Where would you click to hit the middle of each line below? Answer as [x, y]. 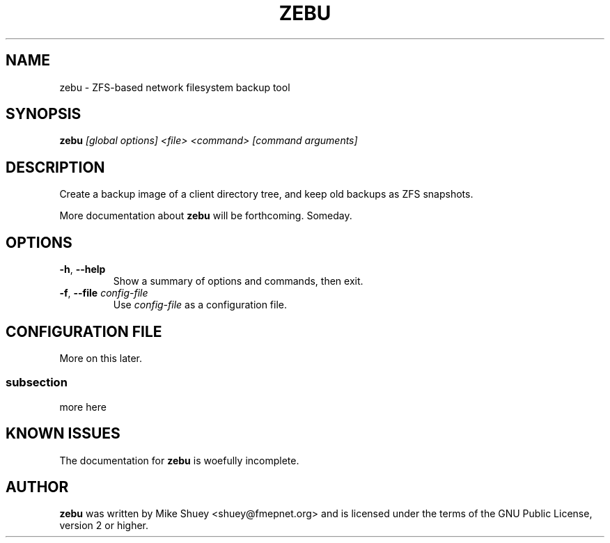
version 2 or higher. [104, 526]
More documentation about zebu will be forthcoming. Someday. [206, 216]
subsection [37, 383]
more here [83, 407]
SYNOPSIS [44, 114]
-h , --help [83, 269]
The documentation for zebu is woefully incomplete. [179, 460]
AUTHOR [37, 487]
